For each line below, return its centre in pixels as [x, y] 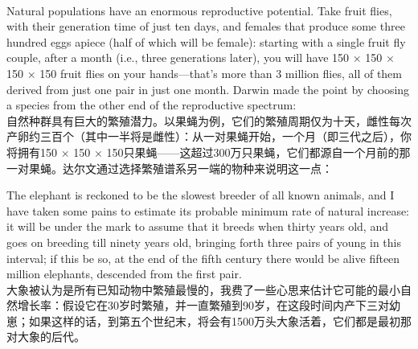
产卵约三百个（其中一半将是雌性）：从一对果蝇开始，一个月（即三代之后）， [203, 136]
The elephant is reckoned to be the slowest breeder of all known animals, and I [201, 195]
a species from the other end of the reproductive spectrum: [152, 105]
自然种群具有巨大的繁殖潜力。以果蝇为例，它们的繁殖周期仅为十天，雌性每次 [209, 120]
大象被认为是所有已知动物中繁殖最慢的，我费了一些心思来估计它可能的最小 [203, 289]
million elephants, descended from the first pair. [124, 274]
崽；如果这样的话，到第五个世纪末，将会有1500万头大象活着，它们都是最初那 [209, 320]
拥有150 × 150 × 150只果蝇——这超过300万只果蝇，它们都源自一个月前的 [208, 152]
